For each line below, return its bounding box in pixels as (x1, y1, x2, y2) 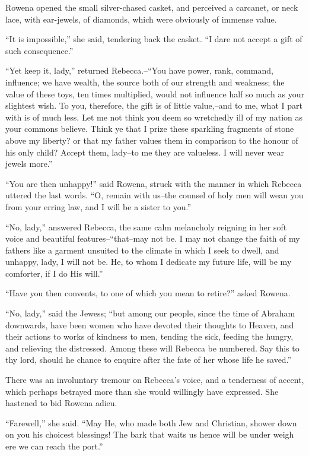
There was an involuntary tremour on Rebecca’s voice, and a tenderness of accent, (5, 373, 304, 386)
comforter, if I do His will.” (5, 267, 103, 279)
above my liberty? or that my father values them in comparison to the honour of (5, 134, 298, 146)
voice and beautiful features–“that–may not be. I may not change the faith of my (5, 232, 300, 245)
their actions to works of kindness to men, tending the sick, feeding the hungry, (5, 330, 294, 343)
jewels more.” (5, 157, 53, 170)
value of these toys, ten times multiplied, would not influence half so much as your (5, 87, 305, 100)
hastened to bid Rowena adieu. (5, 397, 117, 409)
